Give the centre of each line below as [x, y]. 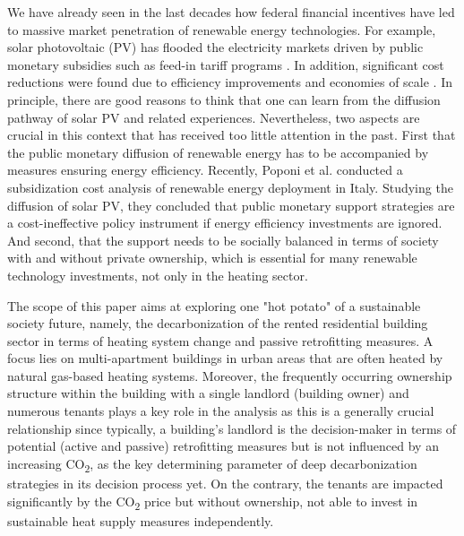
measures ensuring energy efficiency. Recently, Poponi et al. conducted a [205, 170]
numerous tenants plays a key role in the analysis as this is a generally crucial [221, 411]
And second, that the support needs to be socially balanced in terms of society [223, 240]
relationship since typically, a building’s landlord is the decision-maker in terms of [232, 428]
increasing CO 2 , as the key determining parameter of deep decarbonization [212, 464]
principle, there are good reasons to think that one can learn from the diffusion [224, 99]
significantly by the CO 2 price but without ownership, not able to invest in [213, 502]
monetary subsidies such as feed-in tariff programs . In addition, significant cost [226, 64]
